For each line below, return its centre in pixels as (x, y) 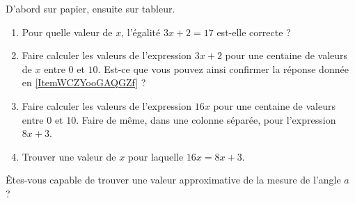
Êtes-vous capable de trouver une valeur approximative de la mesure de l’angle (173, 180)
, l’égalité (141, 32)
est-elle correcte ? (254, 32)
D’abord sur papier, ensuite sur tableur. (90, 8)
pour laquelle (156, 156)
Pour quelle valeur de (67, 32)
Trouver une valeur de (69, 156)
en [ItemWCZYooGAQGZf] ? (84, 82)
